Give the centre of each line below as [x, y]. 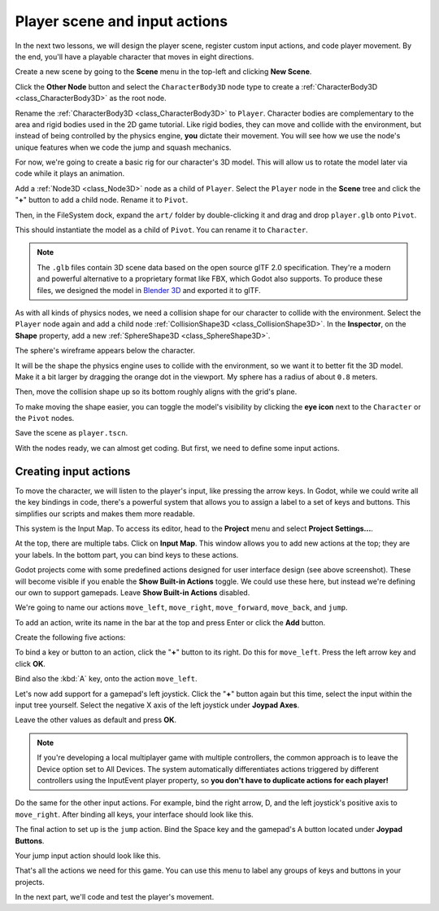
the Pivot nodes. [45, 418]
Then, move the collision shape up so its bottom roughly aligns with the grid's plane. [156, 392]
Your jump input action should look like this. [88, 856]
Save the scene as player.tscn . [72, 433]
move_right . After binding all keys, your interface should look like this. [134, 814]
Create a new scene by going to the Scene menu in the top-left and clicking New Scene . [163, 72]
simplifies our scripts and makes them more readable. [105, 514]
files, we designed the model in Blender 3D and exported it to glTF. [149, 290]
